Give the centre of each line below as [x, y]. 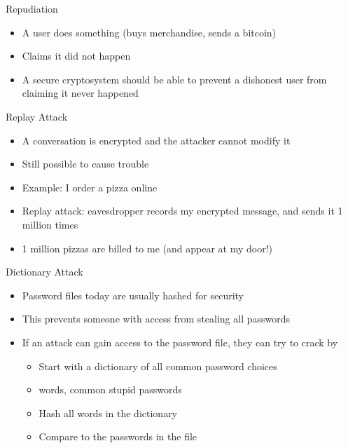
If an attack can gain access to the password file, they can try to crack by [180, 342]
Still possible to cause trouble [85, 164]
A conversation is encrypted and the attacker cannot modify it [156, 140]
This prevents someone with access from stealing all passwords [156, 319]
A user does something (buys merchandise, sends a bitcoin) [149, 32]
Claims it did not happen [76, 56]
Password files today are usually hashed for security [133, 295]
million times [50, 224]
